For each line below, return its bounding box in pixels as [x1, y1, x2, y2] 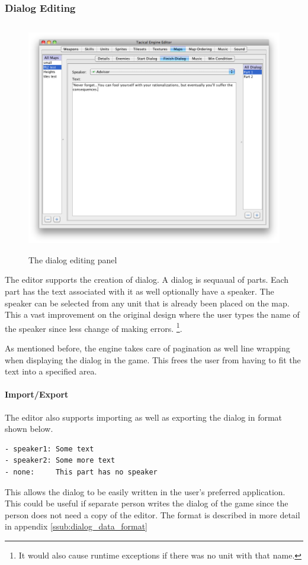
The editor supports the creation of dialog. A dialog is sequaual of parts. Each [5, 273, 289, 286]
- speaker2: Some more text [5, 456, 115, 465]
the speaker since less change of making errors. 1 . [5, 320, 182, 334]
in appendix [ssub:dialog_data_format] [5, 520, 147, 532]
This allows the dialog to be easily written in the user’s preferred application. [5, 485, 285, 498]
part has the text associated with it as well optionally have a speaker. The [5, 285, 274, 297]
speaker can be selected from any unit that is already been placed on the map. [5, 296, 290, 309]
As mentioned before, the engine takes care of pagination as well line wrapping [5, 342, 290, 354]
